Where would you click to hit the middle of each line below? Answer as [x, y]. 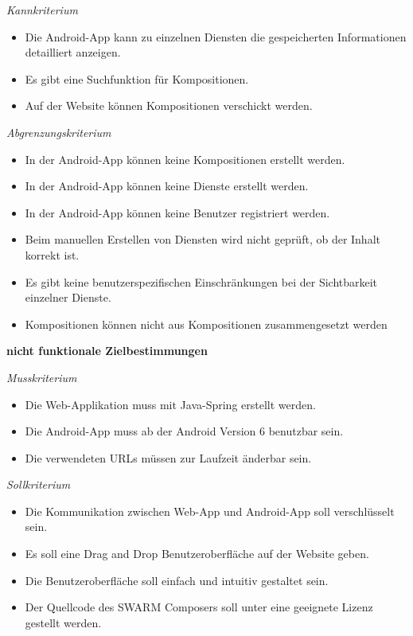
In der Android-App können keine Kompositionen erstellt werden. [185, 159]
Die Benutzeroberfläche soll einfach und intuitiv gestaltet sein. [177, 580]
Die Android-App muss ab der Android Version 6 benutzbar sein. [184, 431]
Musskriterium [42, 377]
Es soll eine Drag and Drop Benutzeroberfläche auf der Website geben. [197, 554]
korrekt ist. [52, 254]
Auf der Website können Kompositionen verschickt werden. [169, 105]
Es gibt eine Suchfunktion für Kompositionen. [137, 78]
